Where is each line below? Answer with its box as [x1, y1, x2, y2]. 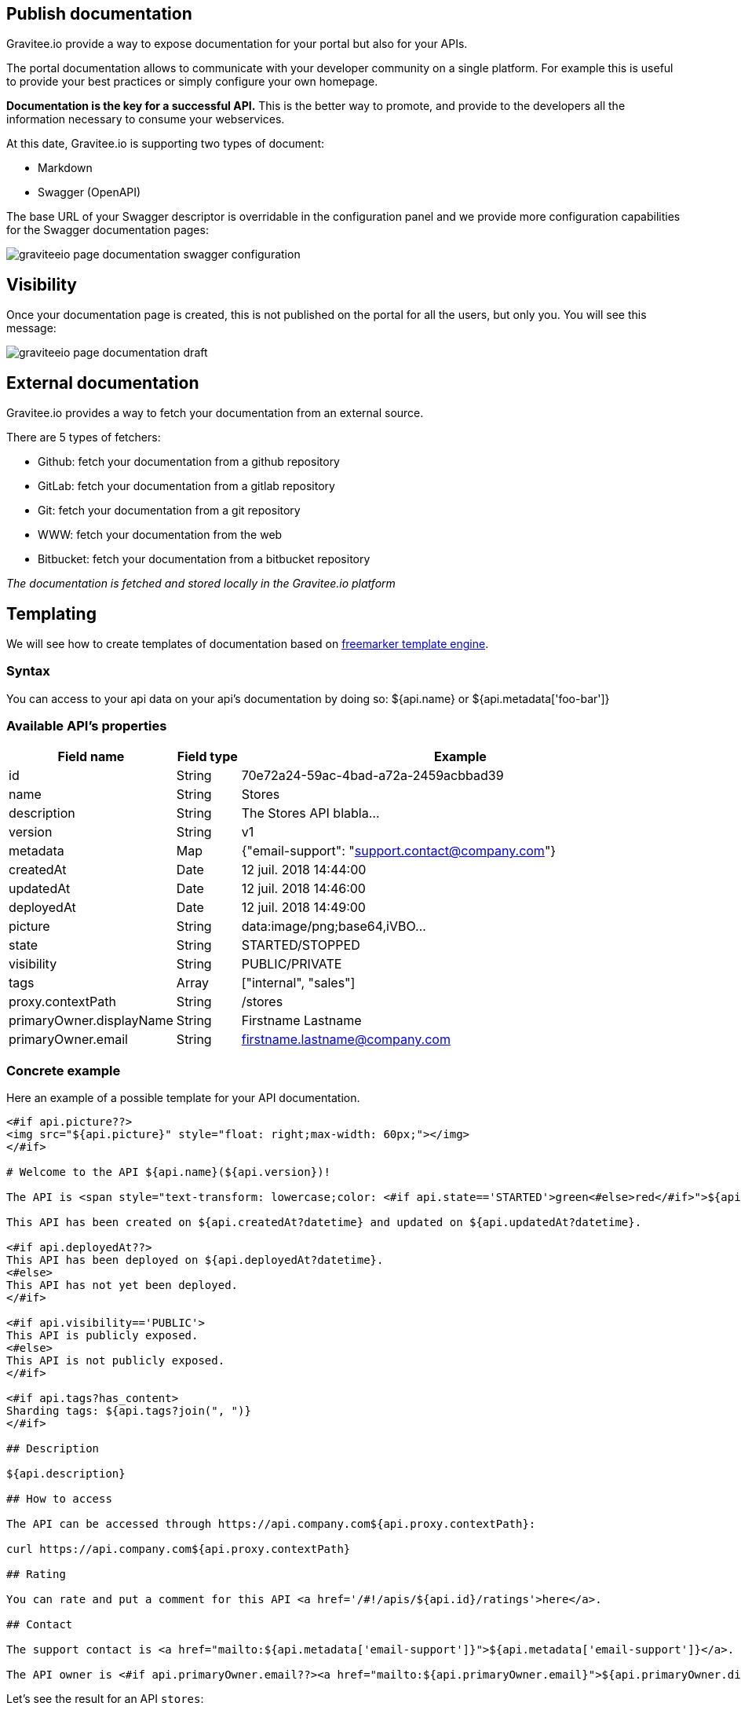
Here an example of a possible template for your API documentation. [6, 1091, 360, 1105]
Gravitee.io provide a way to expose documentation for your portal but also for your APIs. [6, 37, 468, 51]
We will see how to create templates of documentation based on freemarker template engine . [6, 636, 489, 650]
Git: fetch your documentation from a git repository [38, 503, 301, 518]
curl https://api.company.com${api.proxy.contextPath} [6, 1543, 351, 1556]
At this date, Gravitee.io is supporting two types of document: [6, 137, 324, 151]
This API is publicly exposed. [6, 1329, 199, 1342]
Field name [57, 749, 125, 765]
